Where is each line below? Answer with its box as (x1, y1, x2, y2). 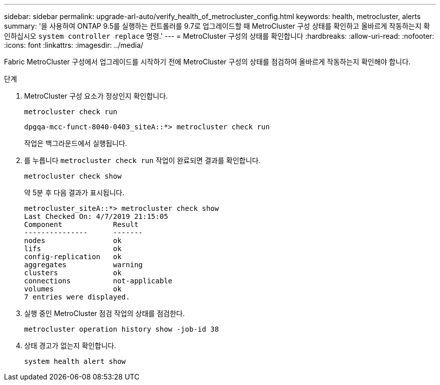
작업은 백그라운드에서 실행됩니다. (24, 139, 128, 147)
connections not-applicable (24, 277, 173, 285)
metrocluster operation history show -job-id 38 (24, 325, 219, 333)
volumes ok (24, 285, 122, 293)
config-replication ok (24, 253, 122, 261)
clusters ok (24, 269, 122, 277)
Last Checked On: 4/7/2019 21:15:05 (24, 212, 168, 220)
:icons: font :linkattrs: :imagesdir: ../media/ (4, 41, 144, 49)
